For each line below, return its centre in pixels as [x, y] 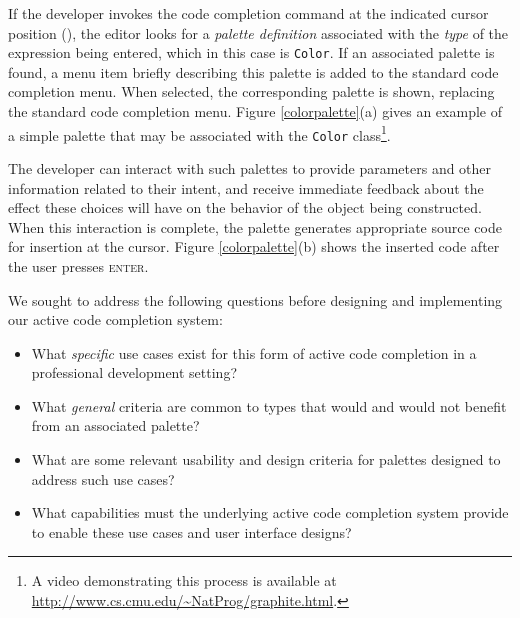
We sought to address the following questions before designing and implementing [255, 299]
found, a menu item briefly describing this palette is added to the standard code [253, 71]
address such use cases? [103, 478]
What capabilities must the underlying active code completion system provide [270, 512]
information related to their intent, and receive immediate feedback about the [246, 187]
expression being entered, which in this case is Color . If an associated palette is [251, 52]
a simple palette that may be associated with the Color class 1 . [199, 133]
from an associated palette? [115, 425]
